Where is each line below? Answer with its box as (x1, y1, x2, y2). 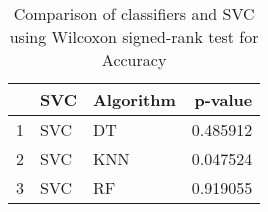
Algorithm (92, 88, 176, 111)
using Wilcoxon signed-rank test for (9, 25, 259, 48)
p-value (194, 88, 253, 111)
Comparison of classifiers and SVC (13, 2, 255, 25)
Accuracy (101, 48, 167, 71)
